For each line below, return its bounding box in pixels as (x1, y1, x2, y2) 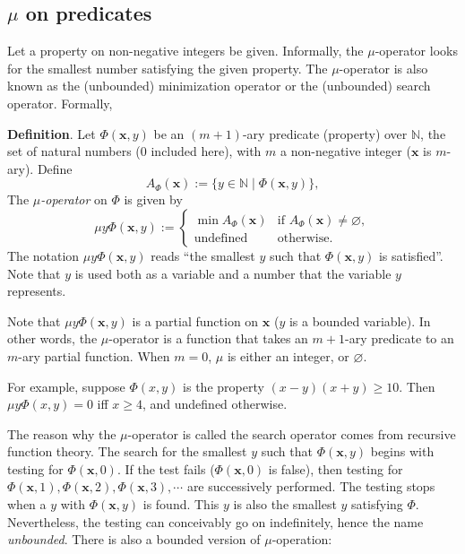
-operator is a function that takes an (108, 329, 308, 348)
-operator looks (375, 41, 458, 60)
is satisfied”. (378, 246, 443, 264)
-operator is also (339, 58, 428, 77)
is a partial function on (132, 311, 259, 330)
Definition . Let (7, 124, 96, 143)
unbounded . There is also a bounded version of (7, 530, 261, 549)
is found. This (142, 495, 220, 514)
